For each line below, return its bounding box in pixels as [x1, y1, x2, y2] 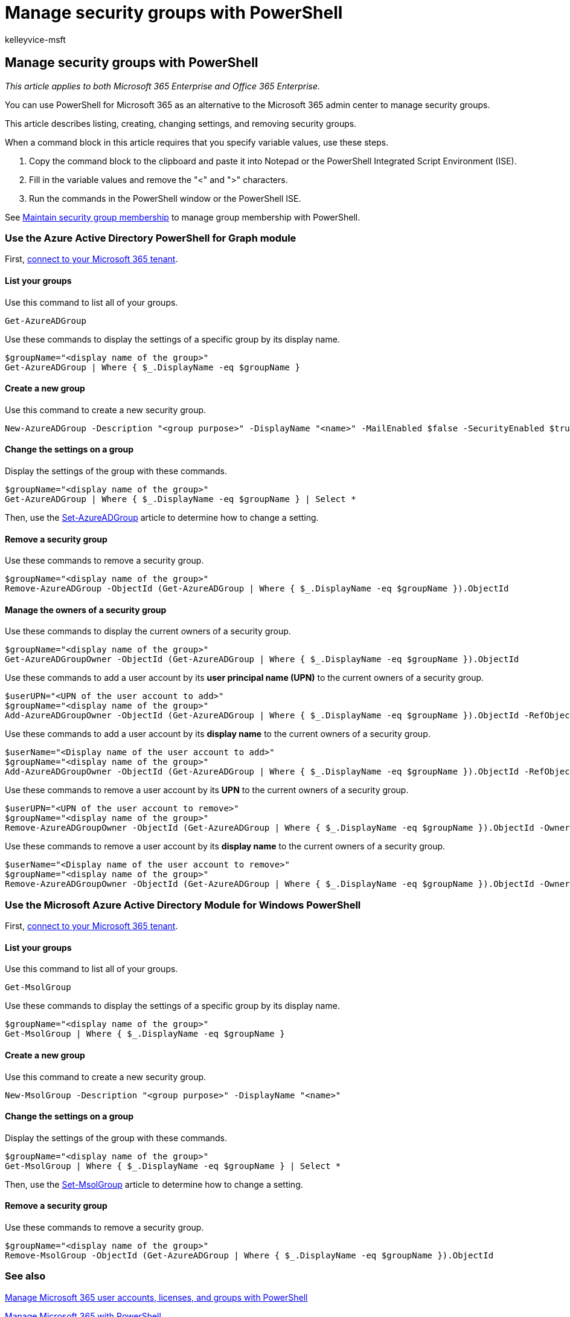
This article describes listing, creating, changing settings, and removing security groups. [5, 118, 357, 129]
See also [5, 1270, 46, 1283]
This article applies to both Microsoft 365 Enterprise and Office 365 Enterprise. [5, 80, 321, 91]
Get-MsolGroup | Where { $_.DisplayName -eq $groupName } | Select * [5, 1161, 341, 1171]
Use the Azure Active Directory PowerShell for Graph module [5, 231, 296, 244]
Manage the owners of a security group [5, 604, 167, 615]
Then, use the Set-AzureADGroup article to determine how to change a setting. [5, 512, 319, 523]
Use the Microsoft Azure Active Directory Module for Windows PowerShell [5, 898, 361, 911]
